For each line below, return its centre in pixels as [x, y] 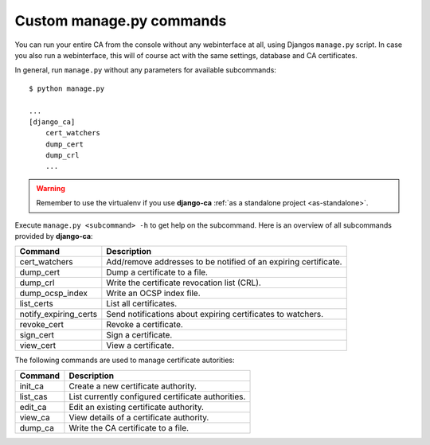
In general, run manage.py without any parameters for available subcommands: [145, 70]
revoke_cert [41, 325]
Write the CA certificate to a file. [129, 427]
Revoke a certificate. [145, 325]
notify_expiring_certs [59, 314]
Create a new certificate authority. [133, 386]
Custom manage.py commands [121, 21]
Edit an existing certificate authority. [137, 407]
